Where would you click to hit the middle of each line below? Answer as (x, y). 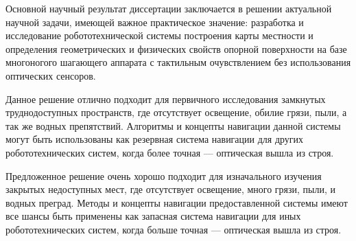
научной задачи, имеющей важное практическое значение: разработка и (155, 22)
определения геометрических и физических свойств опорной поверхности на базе (176, 48)
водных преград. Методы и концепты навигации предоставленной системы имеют (177, 202)
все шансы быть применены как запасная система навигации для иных (153, 216)
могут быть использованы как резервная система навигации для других (155, 139)
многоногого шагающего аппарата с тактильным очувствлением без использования (178, 62)
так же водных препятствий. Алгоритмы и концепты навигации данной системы (173, 125)
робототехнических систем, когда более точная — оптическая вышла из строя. (170, 152)
